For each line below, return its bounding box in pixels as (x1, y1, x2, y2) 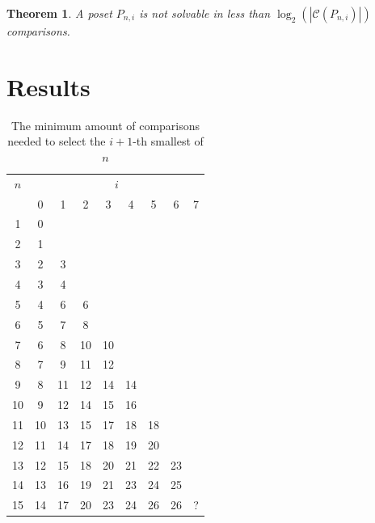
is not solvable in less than (139, 5, 271, 21)
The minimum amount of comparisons (11, 116, 200, 133)
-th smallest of (133, 133, 204, 150)
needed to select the (7, 133, 106, 150)
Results (6, 70, 91, 103)
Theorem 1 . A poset (6, 5, 112, 21)
